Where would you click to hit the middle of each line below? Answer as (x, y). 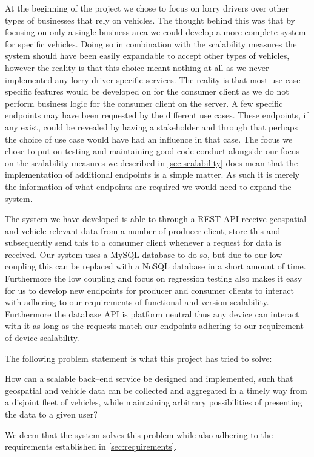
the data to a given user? (51, 414)
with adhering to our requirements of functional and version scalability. (137, 302)
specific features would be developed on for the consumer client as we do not (147, 91)
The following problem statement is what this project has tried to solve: (139, 358)
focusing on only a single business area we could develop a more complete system (155, 32)
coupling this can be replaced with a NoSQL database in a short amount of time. (155, 266)
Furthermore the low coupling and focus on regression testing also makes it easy (154, 278)
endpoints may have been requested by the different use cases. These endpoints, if (157, 115)
